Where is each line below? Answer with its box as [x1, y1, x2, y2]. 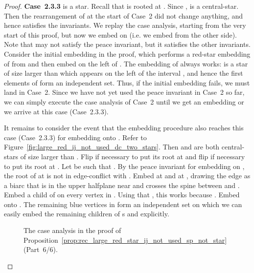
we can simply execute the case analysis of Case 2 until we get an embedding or [4, 96, 244, 106]
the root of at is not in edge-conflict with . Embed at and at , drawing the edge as [4, 170, 251, 181]
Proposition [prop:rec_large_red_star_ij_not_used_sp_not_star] [23, 234, 227, 245]
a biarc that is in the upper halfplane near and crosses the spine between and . [4, 180, 240, 190]
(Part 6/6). [23, 244, 58, 254]
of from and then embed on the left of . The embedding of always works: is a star [4, 58, 248, 68]
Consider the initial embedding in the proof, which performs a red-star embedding [4, 48, 251, 59]
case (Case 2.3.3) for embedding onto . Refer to [4, 132, 147, 142]
